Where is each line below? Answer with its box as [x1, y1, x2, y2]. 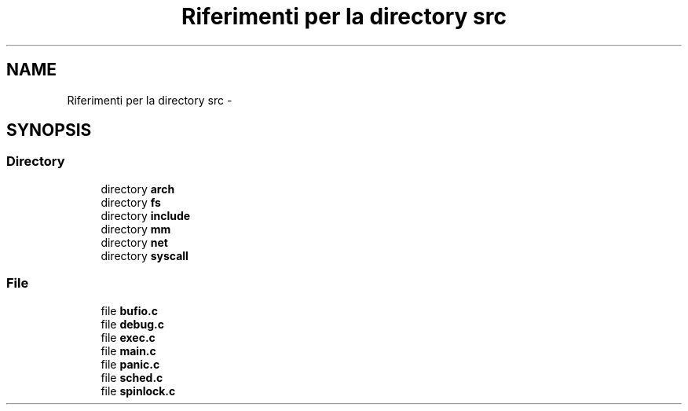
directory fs [101, 195, 161, 209]
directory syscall [101, 248, 188, 262]
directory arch [101, 182, 175, 196]
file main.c [101, 343, 156, 358]
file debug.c [101, 317, 164, 331]
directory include [101, 208, 191, 222]
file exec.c [101, 330, 156, 344]
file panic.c [101, 357, 160, 371]
